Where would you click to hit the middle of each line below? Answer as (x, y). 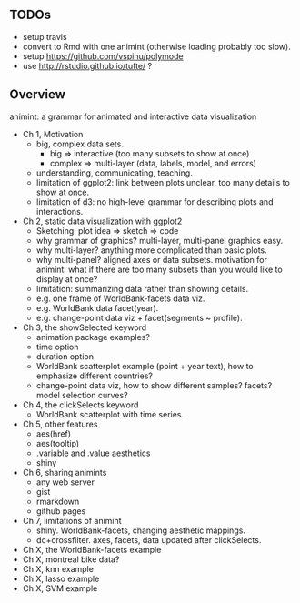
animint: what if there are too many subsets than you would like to (160, 269)
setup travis (45, 36)
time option (57, 347)
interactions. (60, 211)
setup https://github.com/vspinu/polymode (103, 56)
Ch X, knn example (58, 568)
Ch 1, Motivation (53, 134)
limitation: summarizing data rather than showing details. (142, 288)
